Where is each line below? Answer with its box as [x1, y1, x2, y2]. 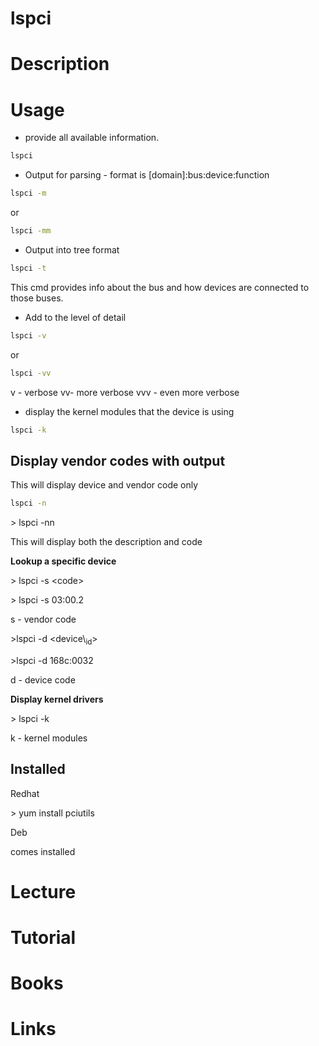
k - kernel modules [10, 732, 88, 744]
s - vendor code [10, 613, 77, 626]
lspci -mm [10, 226, 52, 236]
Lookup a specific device [10, 555, 117, 567]
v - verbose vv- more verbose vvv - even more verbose [10, 386, 240, 398]
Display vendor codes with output [10, 452, 226, 469]
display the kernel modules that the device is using [24, 405, 235, 417]
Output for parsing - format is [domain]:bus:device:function [24, 169, 270, 181]
